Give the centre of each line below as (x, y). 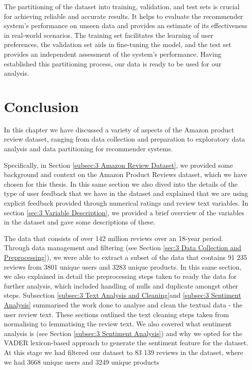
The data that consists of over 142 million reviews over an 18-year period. (114, 238)
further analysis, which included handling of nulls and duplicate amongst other (121, 285)
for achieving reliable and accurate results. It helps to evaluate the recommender (124, 16)
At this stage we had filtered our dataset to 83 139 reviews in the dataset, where (124, 352)
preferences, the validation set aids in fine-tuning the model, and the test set (118, 44)
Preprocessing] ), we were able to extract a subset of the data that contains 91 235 (126, 257)
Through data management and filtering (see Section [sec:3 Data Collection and (123, 248)
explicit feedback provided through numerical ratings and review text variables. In (126, 203)
